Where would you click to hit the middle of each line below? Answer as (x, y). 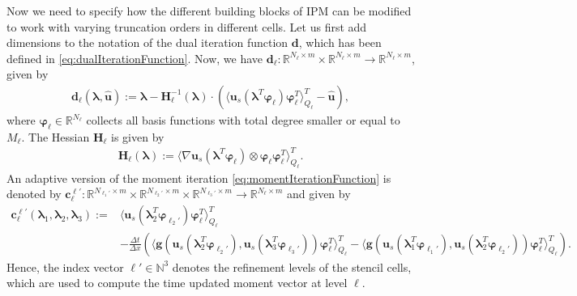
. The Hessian (56, 136)
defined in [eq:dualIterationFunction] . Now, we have (135, 58)
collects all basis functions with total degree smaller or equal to (243, 120)
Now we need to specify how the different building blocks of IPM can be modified (209, 11)
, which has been (340, 42)
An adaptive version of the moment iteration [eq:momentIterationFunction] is (199, 178)
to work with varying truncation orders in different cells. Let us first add (187, 26)
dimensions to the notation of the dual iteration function (147, 42)
